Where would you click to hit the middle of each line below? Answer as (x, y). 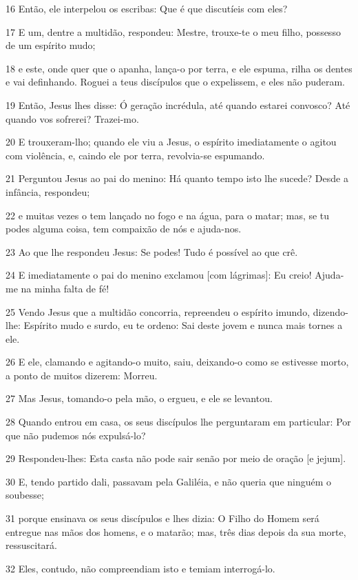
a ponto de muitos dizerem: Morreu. (82, 375)
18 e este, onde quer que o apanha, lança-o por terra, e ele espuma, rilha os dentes (179, 68)
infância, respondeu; (48, 191)
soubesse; (25, 495)
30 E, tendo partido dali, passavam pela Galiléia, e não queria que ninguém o (169, 481)
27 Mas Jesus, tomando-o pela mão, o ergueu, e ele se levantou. (139, 398)
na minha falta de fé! (65, 288)
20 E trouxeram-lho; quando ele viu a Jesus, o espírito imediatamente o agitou (171, 142)
